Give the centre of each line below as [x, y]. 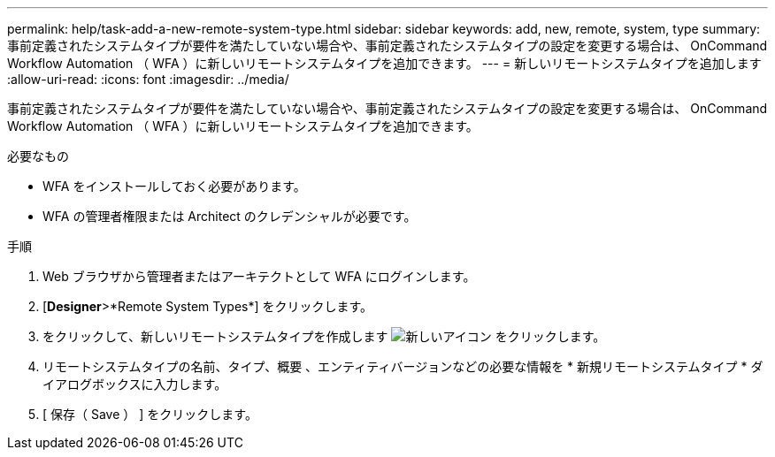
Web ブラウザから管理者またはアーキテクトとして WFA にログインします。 [259, 276]
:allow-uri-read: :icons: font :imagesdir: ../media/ [148, 79]
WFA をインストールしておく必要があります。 [174, 186]
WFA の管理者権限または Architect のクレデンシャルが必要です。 [230, 216]
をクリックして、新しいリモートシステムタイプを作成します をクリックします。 [324, 336]
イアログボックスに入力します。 [135, 384]
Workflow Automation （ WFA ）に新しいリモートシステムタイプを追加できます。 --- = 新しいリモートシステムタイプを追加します [384, 63]
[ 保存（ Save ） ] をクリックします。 [150, 414]
